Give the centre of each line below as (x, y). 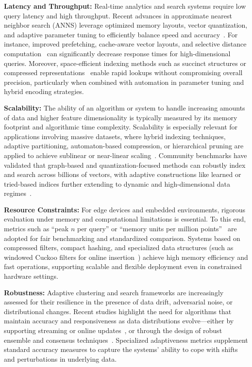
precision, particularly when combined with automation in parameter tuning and (124, 82)
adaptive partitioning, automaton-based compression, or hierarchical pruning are (124, 146)
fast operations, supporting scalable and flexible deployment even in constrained (123, 266)
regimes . (18, 193)
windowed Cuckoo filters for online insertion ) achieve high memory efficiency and (126, 257)
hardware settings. (31, 276)
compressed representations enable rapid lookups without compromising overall (123, 72)
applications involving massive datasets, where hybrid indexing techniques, (115, 136)
